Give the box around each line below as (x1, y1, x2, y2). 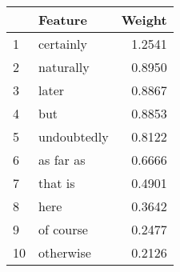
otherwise (38, 243, 91, 262)
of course (38, 220, 88, 238)
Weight (121, 10, 167, 29)
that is (38, 174, 75, 192)
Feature (38, 10, 87, 29)
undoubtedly (38, 127, 109, 146)
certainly (38, 34, 87, 53)
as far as (38, 150, 86, 169)
